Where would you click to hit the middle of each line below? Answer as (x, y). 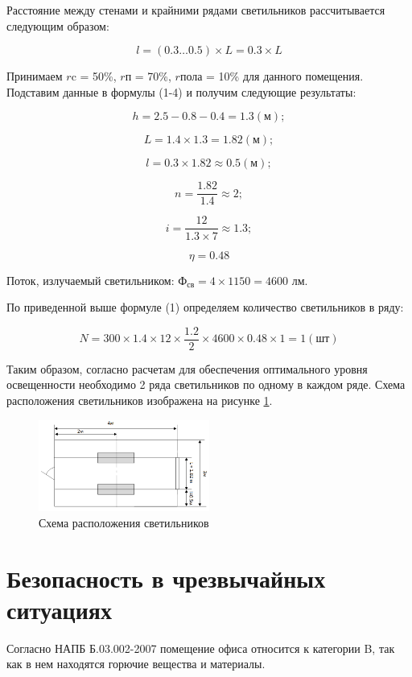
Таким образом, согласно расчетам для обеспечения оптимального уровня (187, 368)
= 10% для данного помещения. (285, 76)
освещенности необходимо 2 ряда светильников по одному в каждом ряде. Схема (206, 384)
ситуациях (59, 609)
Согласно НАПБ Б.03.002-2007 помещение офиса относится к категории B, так (201, 648)
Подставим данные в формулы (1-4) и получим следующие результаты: (181, 91)
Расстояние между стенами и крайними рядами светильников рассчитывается (196, 10)
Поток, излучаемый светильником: (91, 280)
